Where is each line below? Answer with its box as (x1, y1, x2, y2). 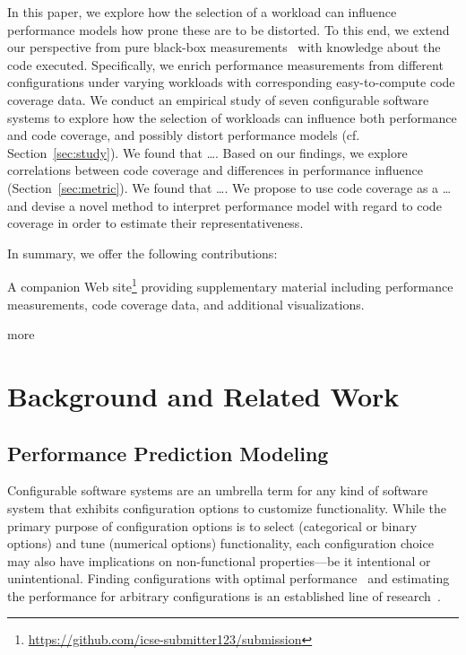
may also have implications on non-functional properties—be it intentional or (7, 551, 431, 570)
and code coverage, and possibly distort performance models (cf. (7, 126, 360, 144)
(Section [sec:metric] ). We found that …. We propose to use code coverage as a (7, 178, 439, 196)
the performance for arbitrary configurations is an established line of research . (7, 586, 441, 605)
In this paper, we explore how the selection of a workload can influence (7, 3, 397, 21)
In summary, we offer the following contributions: (7, 243, 278, 262)
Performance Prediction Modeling (7, 439, 329, 467)
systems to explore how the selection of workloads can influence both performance (7, 108, 457, 127)
